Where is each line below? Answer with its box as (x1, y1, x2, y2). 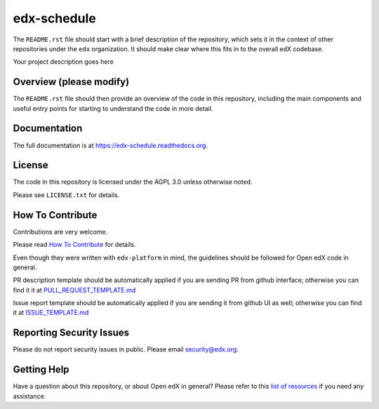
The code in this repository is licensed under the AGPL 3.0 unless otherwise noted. (13, 177, 253, 186)
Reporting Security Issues (13, 327, 130, 339)
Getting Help (13, 363, 69, 375)
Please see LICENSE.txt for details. (13, 190, 120, 199)
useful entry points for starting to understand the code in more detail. (13, 104, 213, 112)
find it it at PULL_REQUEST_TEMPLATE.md (13, 286, 136, 294)
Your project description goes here (13, 58, 114, 66)
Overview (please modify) (13, 76, 130, 88)
